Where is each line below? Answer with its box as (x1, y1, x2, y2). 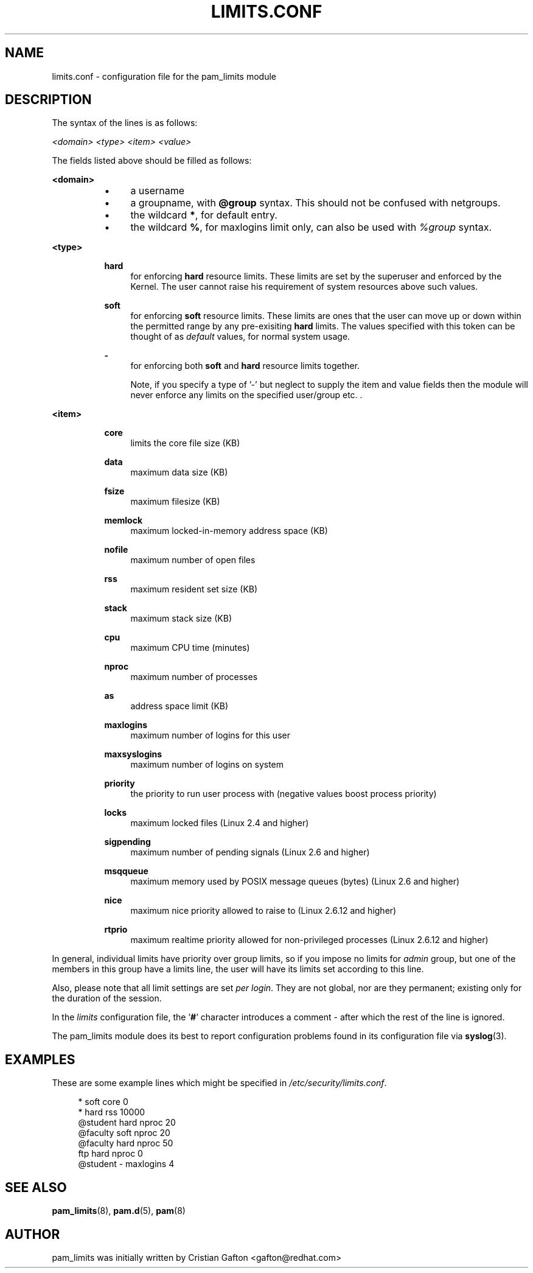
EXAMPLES (5, 1051, 75, 1067)
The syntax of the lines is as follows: (52, 117, 198, 128)
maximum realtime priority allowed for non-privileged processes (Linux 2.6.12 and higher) (130, 935, 489, 945)
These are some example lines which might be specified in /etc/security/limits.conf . (52, 1078, 387, 1089)
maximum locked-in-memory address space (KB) (130, 525, 328, 536)
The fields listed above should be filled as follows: (52, 155, 252, 166)
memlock (104, 515, 143, 526)
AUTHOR (5, 1226, 60, 1242)
